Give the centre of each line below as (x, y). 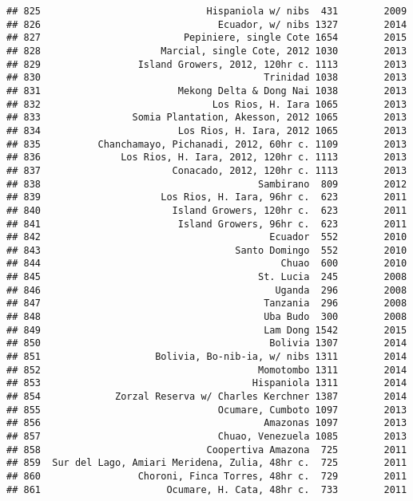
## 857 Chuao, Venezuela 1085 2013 (207, 436)
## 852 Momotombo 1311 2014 (207, 370)
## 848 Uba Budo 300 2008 (207, 317)
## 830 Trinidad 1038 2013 (207, 78)
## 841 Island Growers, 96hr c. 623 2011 (207, 224)
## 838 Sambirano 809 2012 (207, 184)
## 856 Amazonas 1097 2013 (207, 423)
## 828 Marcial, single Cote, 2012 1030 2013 (207, 51)
